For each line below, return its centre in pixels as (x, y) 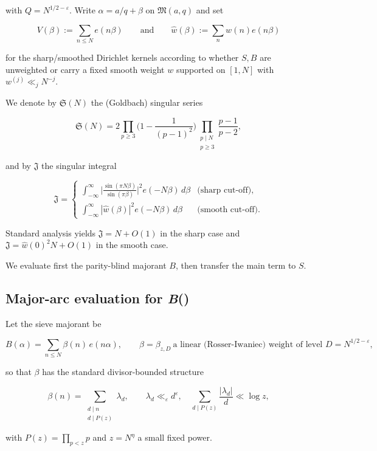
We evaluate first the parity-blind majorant (86, 265)
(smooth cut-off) (227, 209)
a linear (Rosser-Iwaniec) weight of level (248, 344)
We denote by (31, 102)
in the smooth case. (132, 245)
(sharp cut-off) (224, 190)
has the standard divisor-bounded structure (123, 372)
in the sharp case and (200, 232)
